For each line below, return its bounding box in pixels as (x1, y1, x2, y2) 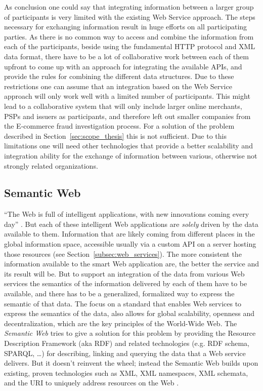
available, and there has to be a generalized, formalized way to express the (4, 288, 235, 299)
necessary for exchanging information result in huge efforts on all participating (4, 21, 247, 32)
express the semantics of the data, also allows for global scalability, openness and (4, 308, 255, 319)
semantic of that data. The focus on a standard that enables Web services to (4, 298, 242, 308)
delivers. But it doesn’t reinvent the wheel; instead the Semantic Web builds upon (4, 358, 258, 368)
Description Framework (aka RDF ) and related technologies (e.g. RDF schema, (4, 338, 249, 348)
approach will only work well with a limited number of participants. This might (4, 91, 250, 101)
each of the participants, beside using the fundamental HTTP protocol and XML (4, 41, 255, 52)
